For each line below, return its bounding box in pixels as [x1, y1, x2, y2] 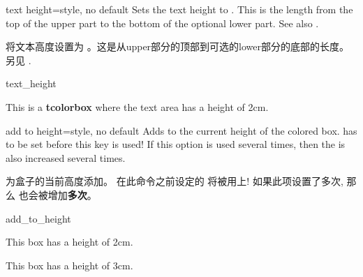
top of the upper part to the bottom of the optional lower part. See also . [6, 15, 319, 30]
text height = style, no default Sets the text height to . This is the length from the [6, 2, 353, 16]
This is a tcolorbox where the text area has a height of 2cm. [6, 99, 269, 114]
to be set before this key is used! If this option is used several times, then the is [6, 137, 346, 151]
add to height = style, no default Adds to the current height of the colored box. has [6, 123, 357, 137]
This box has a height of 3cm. [6, 257, 133, 272]
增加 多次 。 [47, 187, 97, 202]
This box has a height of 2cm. [6, 234, 133, 249]
